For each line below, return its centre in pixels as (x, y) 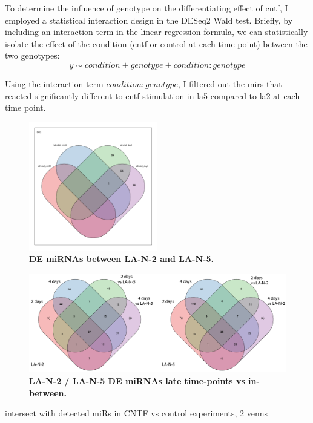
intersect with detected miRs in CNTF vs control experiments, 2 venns (137, 413)
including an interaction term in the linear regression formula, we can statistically (156, 32)
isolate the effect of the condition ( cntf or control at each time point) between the (156, 43)
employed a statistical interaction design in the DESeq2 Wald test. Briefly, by (149, 20)
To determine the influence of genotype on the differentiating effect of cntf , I (147, 8)
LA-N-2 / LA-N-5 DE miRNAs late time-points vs (137, 381)
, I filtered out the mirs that (230, 83)
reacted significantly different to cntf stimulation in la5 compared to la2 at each (153, 95)
